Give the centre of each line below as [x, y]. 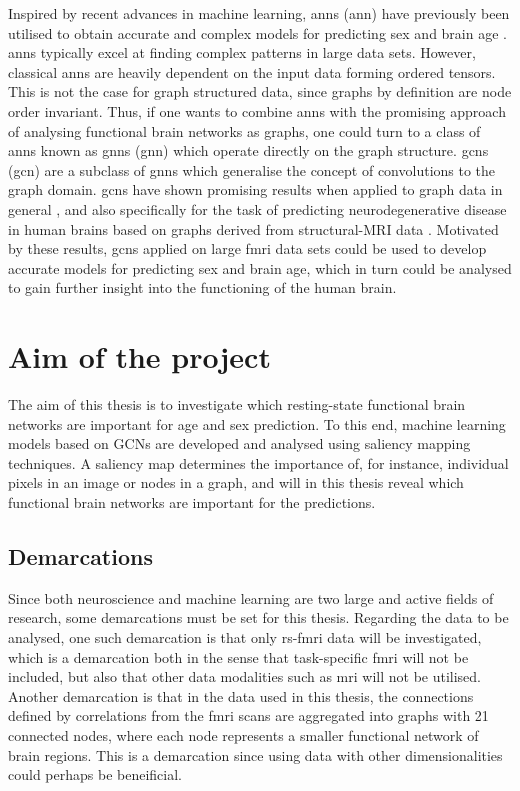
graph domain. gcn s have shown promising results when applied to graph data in [255, 189]
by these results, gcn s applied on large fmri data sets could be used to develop [247, 248]
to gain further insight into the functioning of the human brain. [202, 287]
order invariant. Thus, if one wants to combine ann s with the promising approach [257, 110]
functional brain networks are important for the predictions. [192, 502]
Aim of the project [139, 356]
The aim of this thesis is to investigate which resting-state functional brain [237, 404]
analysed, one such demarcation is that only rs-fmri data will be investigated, [245, 636]
